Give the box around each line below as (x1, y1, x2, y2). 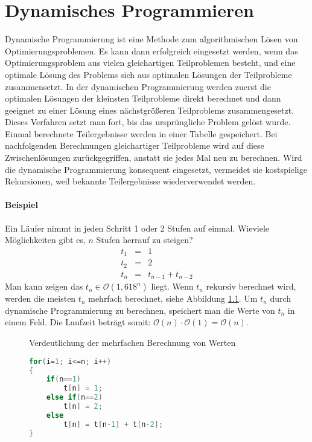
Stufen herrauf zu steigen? (96, 233, 193, 246)
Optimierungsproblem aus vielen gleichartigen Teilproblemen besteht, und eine (5, 56, 296, 69)
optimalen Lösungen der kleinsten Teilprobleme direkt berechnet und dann (5, 92, 281, 105)
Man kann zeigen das (5, 280, 83, 293)
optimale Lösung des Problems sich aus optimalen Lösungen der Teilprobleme (5, 68, 292, 80)
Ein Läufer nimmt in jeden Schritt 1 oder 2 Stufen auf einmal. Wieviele (5, 221, 270, 234)
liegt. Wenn (151, 280, 194, 293)
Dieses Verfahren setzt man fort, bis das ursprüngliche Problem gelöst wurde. (5, 115, 291, 128)
